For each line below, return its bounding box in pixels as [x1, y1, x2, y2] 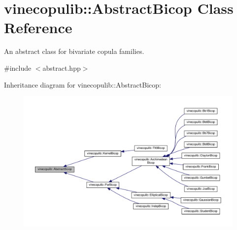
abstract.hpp [42, 62, 81, 73]
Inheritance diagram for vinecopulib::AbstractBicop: [4, 79, 161, 90]
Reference [4, 17, 72, 38]
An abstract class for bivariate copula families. [4, 46, 144, 56]
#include [4, 62, 32, 73]
